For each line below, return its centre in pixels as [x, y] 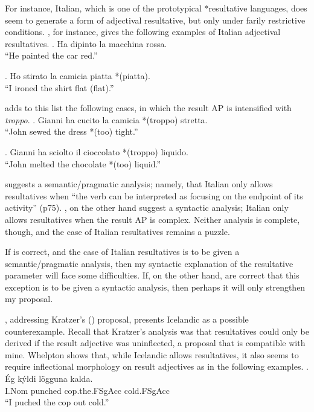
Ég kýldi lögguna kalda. [49, 378]
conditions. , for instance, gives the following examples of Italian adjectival [143, 32]
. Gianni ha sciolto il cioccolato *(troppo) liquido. [97, 151]
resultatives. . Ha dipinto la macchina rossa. [86, 43]
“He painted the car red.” [51, 55]
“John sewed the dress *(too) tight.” [72, 131]
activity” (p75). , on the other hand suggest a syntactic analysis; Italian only [147, 208]
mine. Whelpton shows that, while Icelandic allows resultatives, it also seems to [152, 354]
